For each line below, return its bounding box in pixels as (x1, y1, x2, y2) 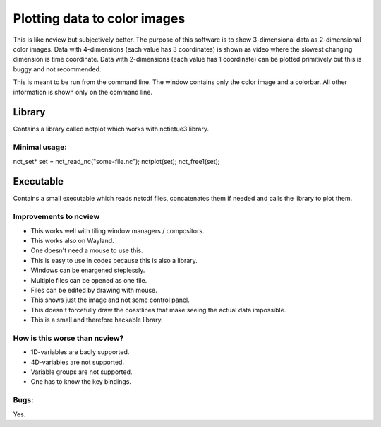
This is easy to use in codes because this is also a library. (30, 256, 198, 264)
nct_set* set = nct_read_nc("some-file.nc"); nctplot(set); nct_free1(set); (13, 157, 220, 165)
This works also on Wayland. (30, 236, 114, 245)
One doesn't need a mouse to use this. (30, 246, 144, 255)
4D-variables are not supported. (30, 358, 125, 366)
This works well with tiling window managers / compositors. (30, 226, 205, 235)
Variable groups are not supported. (30, 368, 133, 376)
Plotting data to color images (13, 11, 186, 26)
